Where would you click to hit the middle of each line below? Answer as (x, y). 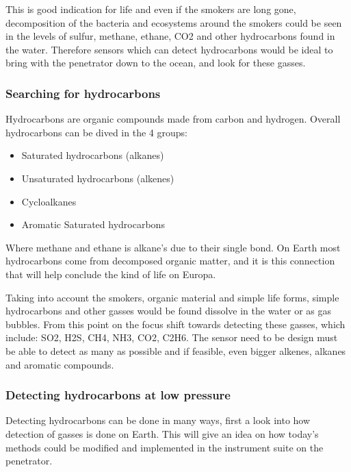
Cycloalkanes (49, 201)
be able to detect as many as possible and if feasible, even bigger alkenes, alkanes (176, 350)
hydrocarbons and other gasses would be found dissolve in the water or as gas (169, 311)
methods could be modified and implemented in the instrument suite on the (165, 447)
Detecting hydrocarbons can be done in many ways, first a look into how (158, 420)
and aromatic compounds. (60, 364)
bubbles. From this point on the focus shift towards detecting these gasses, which (175, 324)
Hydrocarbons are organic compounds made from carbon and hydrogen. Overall (173, 119)
